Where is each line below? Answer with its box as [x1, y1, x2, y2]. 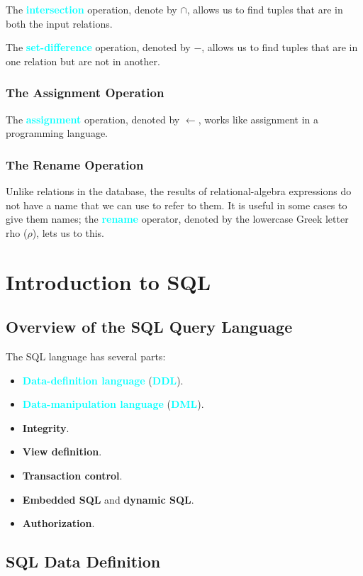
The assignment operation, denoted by [6, 111, 180, 126]
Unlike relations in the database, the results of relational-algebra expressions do [6, 184, 352, 198]
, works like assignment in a [198, 111, 319, 126]
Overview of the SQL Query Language [6, 316, 293, 338]
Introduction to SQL [6, 267, 211, 296]
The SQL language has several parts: [6, 348, 166, 363]
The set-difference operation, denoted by [6, 40, 191, 55]
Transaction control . [22, 467, 123, 482]
